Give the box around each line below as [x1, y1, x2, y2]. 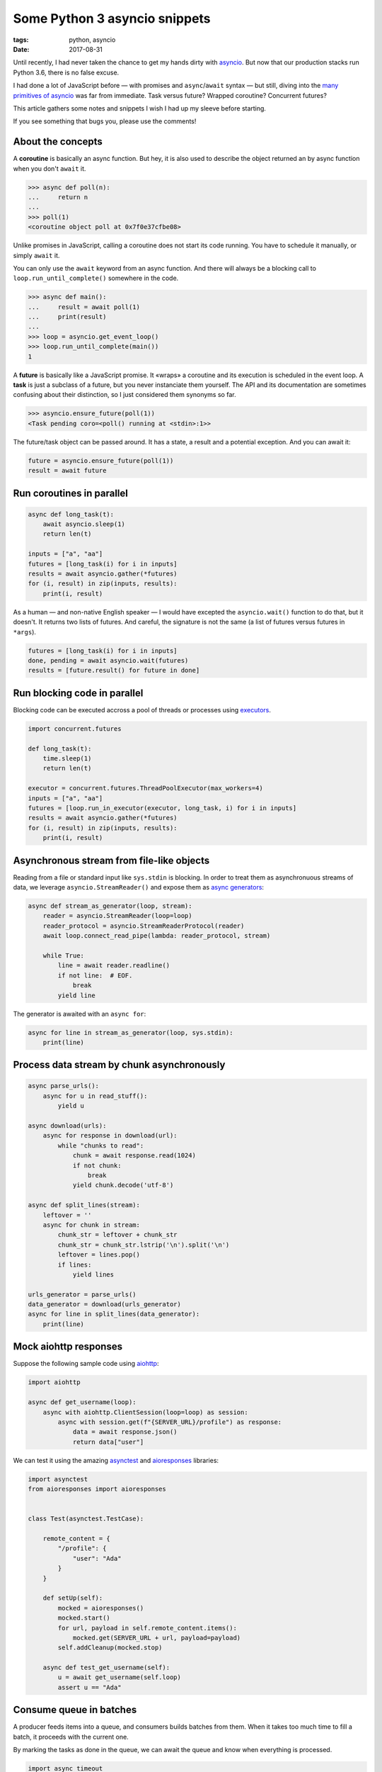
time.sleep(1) [42, 755, 92, 763]
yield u [57, 1102, 85, 1110]
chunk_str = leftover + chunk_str [57, 1230, 178, 1239]
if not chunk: [72, 1161, 122, 1170]
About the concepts [13, 135, 103, 148]
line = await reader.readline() [57, 961, 170, 970]
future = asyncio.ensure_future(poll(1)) [28, 456, 174, 464]
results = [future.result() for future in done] [28, 666, 200, 675]
